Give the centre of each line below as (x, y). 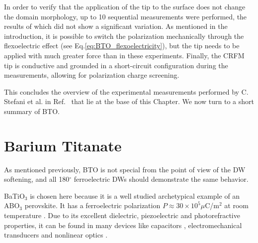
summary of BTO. (32, 111)
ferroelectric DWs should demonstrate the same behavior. (161, 179)
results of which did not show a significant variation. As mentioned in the (116, 26)
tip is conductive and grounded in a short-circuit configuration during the (116, 65)
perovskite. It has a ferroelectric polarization (92, 205)
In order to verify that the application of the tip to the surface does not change (125, 6)
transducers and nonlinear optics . (56, 235)
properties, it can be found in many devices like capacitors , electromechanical (123, 225)
